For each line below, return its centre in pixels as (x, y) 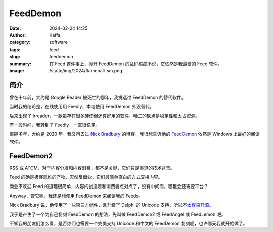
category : (20, 42)
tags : (15, 49)
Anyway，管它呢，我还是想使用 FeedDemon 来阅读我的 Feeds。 (76, 196)
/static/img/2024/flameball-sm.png (86, 70)
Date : (15, 28)
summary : (20, 64)
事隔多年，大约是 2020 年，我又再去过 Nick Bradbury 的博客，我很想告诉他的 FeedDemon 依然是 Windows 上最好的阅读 (134, 134)
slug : (15, 57)
